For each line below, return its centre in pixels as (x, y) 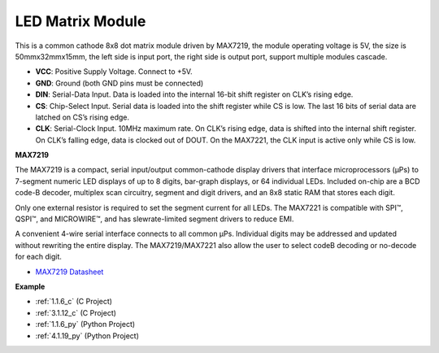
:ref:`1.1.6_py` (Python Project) (85, 325)
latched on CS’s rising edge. (83, 117)
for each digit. (39, 257)
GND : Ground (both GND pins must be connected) (120, 83)
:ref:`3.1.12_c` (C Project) (76, 312)
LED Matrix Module (80, 21)
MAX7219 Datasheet (70, 272)
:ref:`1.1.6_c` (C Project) (74, 302)
